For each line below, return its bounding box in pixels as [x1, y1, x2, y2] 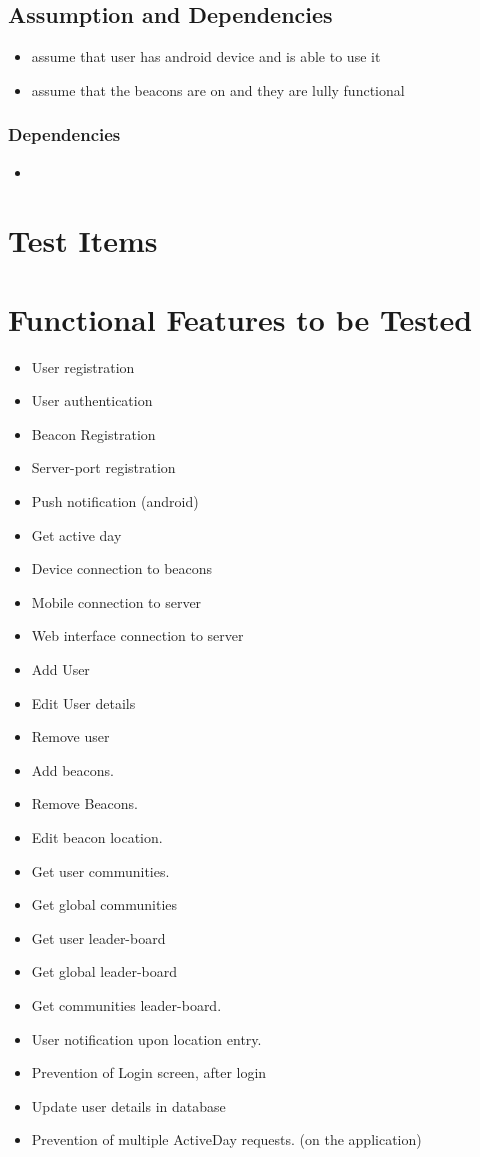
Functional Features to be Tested [8, 298, 473, 339]
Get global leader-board [31, 961, 178, 982]
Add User [31, 659, 90, 680]
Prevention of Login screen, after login [31, 1062, 267, 1083]
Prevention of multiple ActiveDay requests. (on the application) [31, 1129, 422, 1150]
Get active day [31, 524, 122, 545]
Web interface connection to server [31, 625, 244, 646]
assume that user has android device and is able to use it [31, 46, 381, 67]
